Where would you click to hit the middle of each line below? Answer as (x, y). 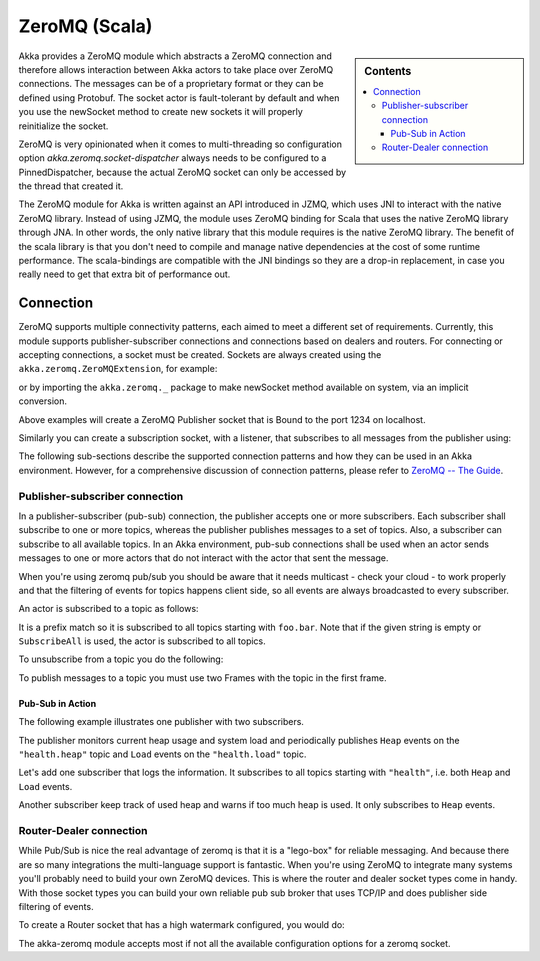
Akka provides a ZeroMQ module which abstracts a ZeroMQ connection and (175, 56)
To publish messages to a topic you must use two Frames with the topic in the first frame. (202, 677)
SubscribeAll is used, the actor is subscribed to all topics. (142, 641)
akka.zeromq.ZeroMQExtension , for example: (118, 369)
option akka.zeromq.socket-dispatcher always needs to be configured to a (172, 158)
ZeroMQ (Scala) (85, 26)
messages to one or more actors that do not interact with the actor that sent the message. (203, 558)
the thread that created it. (71, 186)
